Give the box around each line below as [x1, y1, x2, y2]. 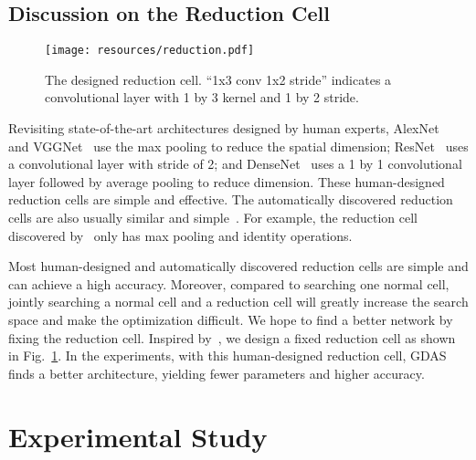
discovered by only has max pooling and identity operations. [8, 225, 353, 245]
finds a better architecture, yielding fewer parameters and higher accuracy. [8, 363, 425, 382]
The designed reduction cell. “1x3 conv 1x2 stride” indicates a [45, 69, 392, 89]
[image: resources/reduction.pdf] [45, 44, 255, 57]
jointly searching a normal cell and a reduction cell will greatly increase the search [8, 292, 469, 311]
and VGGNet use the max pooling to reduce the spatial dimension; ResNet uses [8, 136, 469, 155]
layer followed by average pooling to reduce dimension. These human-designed [8, 172, 445, 191]
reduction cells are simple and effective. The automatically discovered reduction [8, 190, 453, 209]
